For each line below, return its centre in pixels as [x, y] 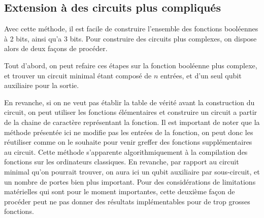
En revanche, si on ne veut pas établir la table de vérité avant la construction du [129, 102]
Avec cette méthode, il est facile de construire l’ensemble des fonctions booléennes [131, 29]
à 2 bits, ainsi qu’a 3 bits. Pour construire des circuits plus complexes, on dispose [130, 38]
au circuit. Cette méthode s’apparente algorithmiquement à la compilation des [126, 151]
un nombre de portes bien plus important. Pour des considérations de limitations [130, 181]
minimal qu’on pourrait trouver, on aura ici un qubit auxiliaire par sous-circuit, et [132, 171]
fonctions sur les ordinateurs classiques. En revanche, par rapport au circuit [122, 162]
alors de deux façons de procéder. [56, 48]
